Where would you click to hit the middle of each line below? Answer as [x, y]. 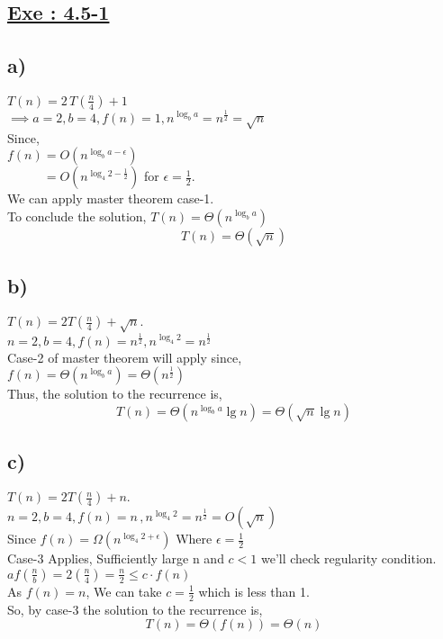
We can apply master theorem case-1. [111, 198]
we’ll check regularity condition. [348, 558]
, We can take [124, 591]
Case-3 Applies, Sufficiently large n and [116, 558]
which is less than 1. [254, 591]
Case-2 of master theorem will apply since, [125, 357]
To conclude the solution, [77, 216]
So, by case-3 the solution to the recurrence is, [135, 609]
